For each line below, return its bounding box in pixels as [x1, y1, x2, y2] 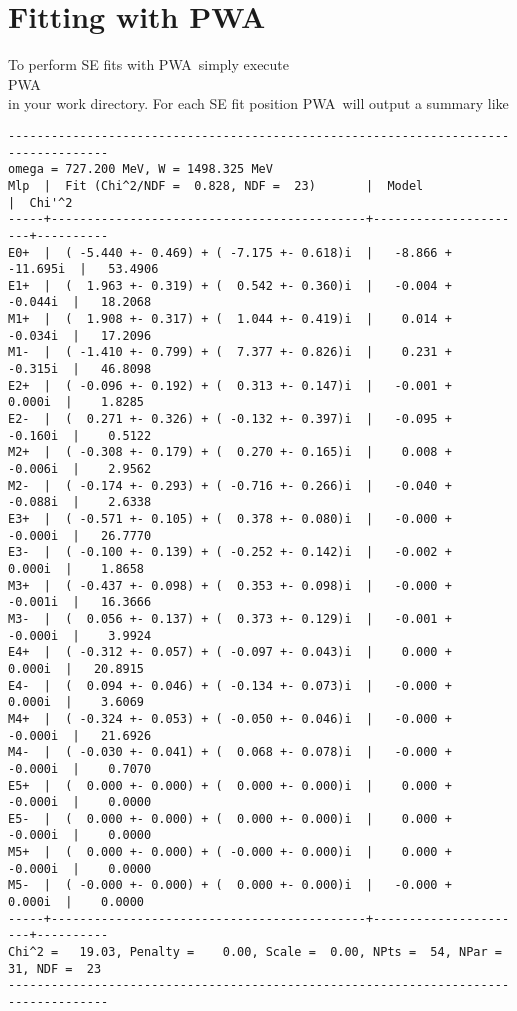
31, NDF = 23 [8, 961, 102, 976]
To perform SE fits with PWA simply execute [8, 54, 290, 75]
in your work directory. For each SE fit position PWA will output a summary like [8, 93, 509, 114]
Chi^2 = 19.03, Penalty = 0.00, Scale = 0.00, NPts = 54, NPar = [8, 945, 502, 960]
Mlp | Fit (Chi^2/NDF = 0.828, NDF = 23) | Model [8, 178, 424, 193]
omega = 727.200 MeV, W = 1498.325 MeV [8, 162, 273, 177]
